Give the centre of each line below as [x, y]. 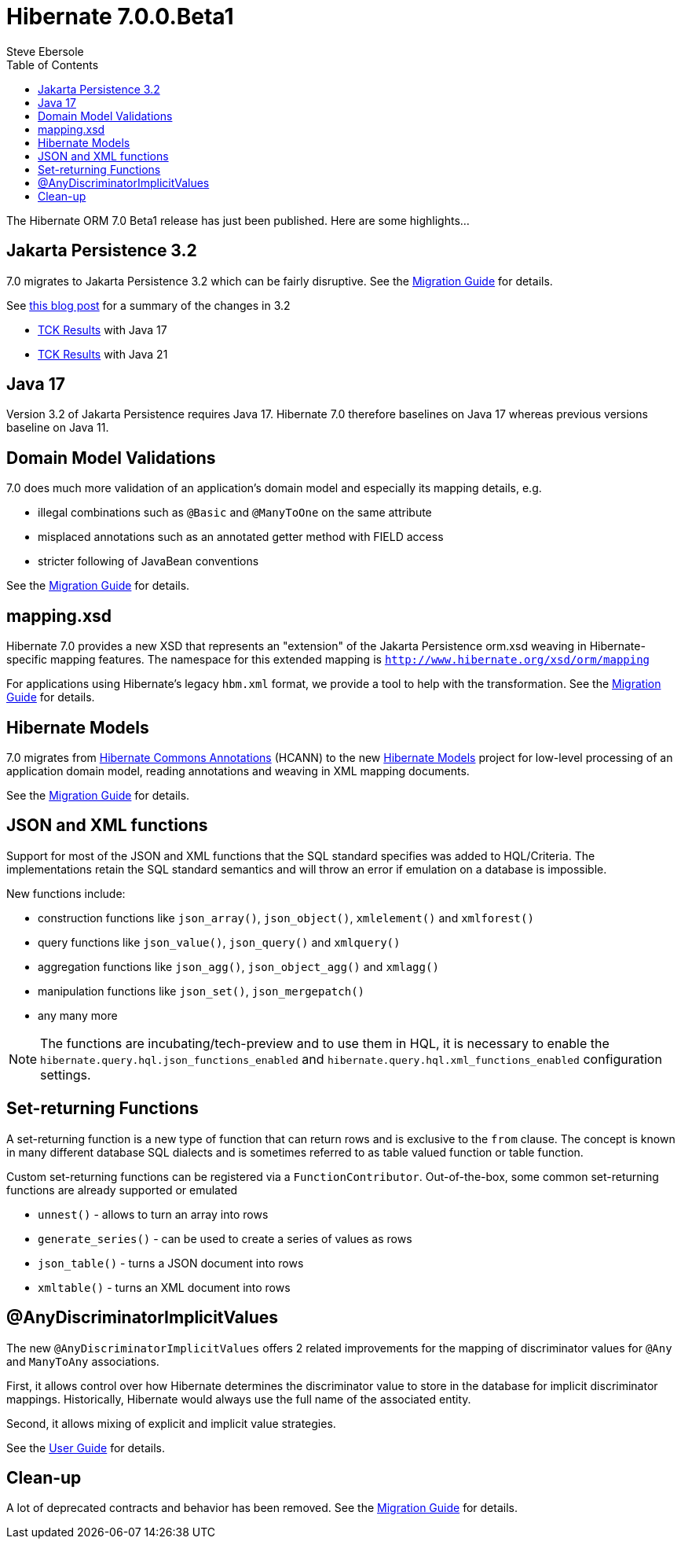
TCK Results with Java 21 [103, 354]
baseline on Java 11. [58, 428]
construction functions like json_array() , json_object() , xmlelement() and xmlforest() [286, 918]
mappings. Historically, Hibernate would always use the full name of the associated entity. [239, 1399]
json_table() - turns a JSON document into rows [171, 1263]
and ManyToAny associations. [83, 1361]
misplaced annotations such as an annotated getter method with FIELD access [241, 537]
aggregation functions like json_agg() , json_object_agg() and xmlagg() [238, 966]
